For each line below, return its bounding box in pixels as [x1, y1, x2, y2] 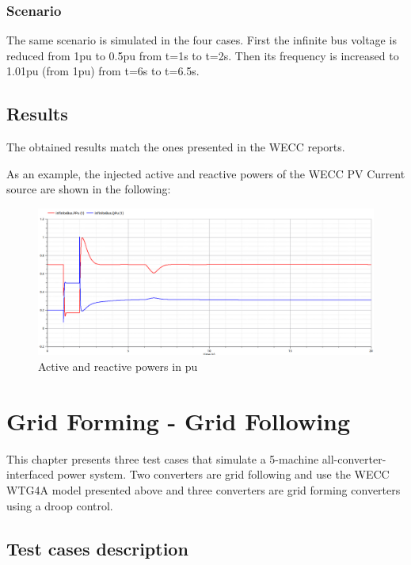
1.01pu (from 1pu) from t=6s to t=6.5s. [6, 63, 200, 79]
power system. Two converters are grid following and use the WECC [57, 466, 390, 483]
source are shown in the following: [6, 181, 171, 197]
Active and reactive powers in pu [38, 358, 198, 375]
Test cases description [6, 536, 188, 560]
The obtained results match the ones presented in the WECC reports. [6, 139, 345, 155]
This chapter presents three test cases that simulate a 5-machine [6, 450, 319, 467]
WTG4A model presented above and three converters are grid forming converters [6, 481, 401, 498]
